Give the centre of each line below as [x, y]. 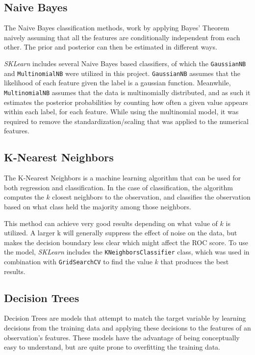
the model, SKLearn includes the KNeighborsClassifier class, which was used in [127, 252]
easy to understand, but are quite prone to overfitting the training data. [112, 347]
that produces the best [195, 261]
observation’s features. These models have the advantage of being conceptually [122, 337]
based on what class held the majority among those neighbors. [98, 206]
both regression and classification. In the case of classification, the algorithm [118, 187]
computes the [24, 197]
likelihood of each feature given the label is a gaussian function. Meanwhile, [117, 83]
